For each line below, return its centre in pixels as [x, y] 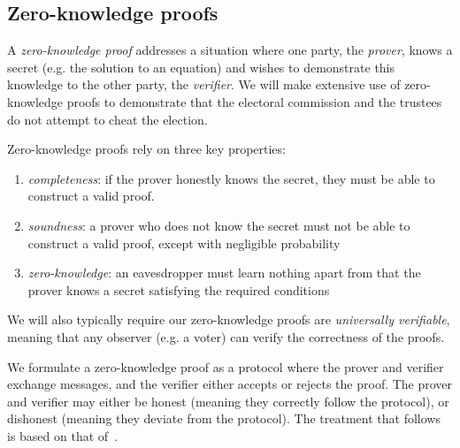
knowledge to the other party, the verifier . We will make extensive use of [204, 84]
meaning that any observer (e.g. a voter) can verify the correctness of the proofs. [226, 336]
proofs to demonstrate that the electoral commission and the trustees [254, 101]
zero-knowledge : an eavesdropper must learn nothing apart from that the [224, 273]
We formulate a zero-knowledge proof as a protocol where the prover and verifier [226, 366]
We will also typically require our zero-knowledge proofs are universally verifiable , [229, 319]
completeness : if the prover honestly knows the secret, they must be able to [231, 178]
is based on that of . [63, 435]
